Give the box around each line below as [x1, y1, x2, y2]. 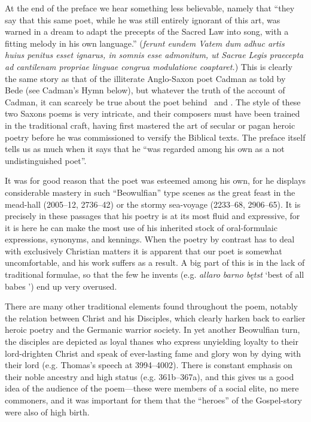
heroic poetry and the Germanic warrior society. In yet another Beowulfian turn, [5, 323, 300, 336]
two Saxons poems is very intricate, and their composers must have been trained [5, 107, 300, 120]
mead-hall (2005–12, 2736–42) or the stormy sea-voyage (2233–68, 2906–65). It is [5, 198, 301, 210]
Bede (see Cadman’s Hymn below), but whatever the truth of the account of [5, 84, 285, 96]
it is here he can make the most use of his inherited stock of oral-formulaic [5, 221, 278, 233]
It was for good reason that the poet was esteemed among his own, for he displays [5, 174, 306, 187]
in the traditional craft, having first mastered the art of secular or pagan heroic [5, 119, 295, 131]
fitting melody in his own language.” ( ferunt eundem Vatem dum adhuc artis [5, 37, 285, 49]
